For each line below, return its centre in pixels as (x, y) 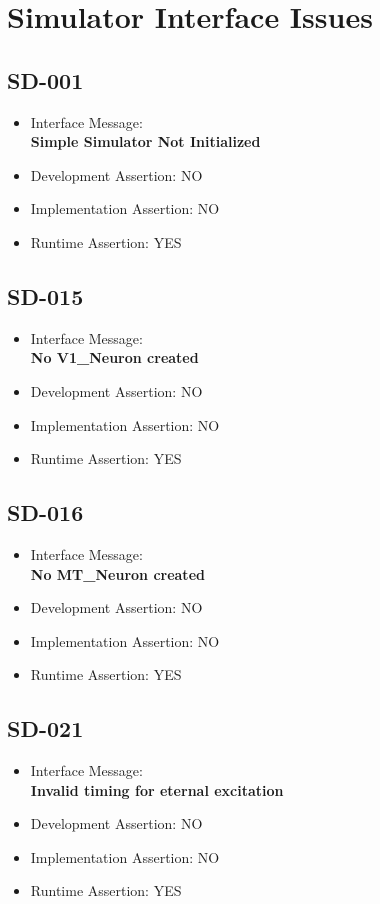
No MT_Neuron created (117, 573)
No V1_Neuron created (114, 357)
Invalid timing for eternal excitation (157, 789)
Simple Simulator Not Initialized (145, 141)
